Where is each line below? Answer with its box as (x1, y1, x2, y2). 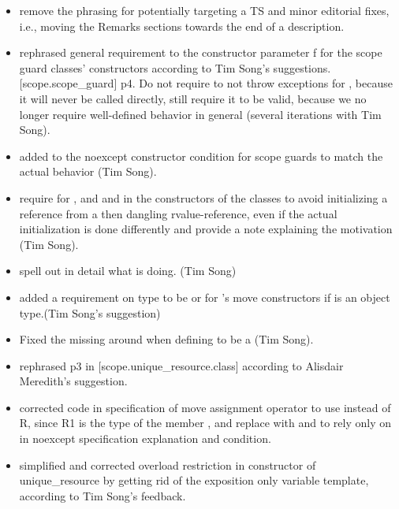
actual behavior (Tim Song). (19, 163, 157, 180)
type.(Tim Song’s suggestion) (19, 304, 161, 321)
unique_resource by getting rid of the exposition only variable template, (19, 472, 369, 489)
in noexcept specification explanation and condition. (19, 430, 271, 447)
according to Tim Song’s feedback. (19, 487, 186, 503)
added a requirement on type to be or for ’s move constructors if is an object (19, 288, 390, 305)
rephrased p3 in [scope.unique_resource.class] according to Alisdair (19, 357, 344, 373)
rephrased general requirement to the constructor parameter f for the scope (19, 44, 382, 61)
